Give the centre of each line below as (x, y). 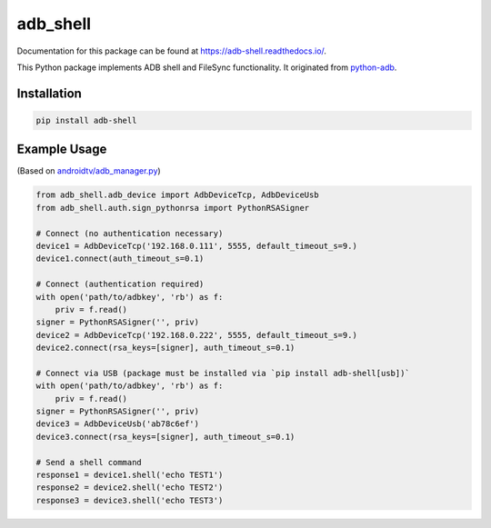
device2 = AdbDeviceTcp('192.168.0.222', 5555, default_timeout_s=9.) (197, 335)
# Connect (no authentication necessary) (130, 233)
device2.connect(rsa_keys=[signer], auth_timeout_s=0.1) (165, 348)
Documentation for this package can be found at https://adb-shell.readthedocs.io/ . (172, 51)
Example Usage (62, 149)
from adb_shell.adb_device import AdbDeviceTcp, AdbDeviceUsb (177, 195)
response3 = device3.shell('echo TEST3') (130, 500)
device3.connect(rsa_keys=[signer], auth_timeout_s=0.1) (165, 437)
